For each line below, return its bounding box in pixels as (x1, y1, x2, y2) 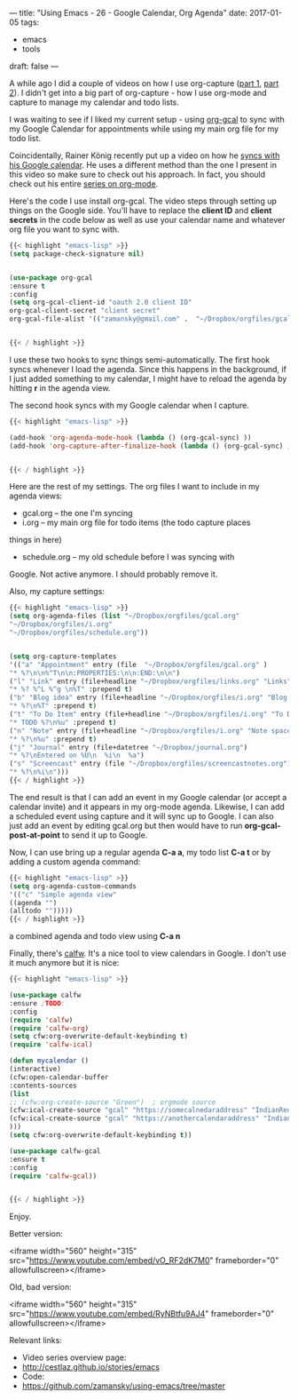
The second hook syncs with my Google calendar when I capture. (9, 400, 250, 410)
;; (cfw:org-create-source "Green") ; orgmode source (9, 1097, 216, 1107)
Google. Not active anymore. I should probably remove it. (9, 569, 218, 580)
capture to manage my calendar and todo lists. (9, 97, 180, 107)
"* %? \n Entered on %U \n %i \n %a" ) (9, 751, 145, 760)
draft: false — (9, 61, 59, 71)
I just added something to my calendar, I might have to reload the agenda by (9, 373, 287, 384)
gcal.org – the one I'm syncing (21, 508, 133, 519)
